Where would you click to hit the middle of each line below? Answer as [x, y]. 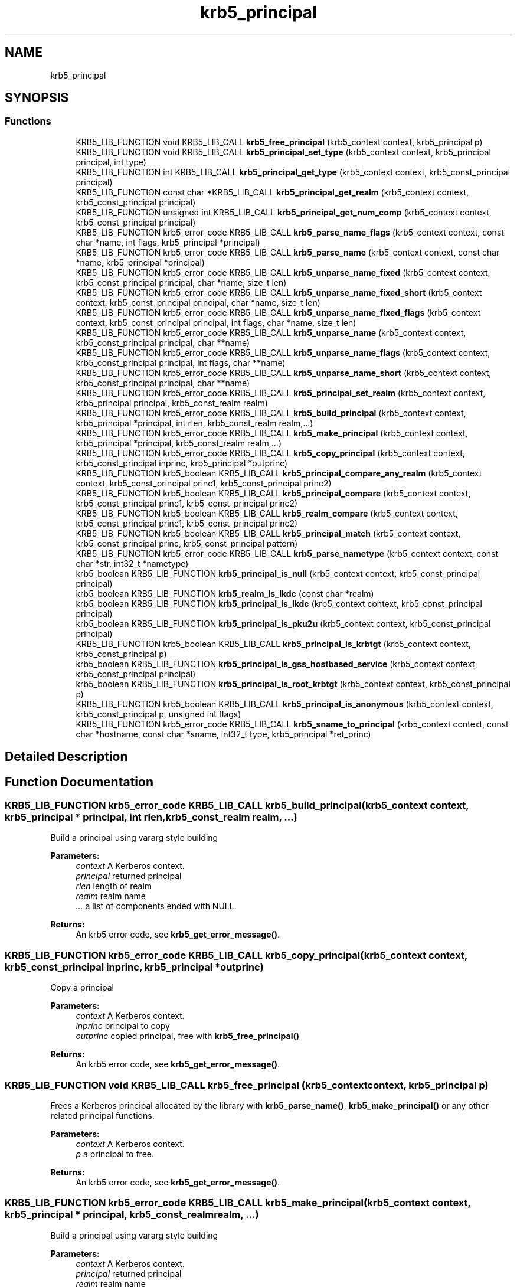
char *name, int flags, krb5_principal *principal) [168, 242]
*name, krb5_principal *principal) [140, 262]
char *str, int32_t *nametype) [132, 563]
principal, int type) [111, 162]
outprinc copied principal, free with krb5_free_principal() [187, 1036]
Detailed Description [66, 757]
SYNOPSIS [37, 98]
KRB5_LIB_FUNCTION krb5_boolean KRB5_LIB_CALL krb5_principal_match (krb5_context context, [268, 533]
